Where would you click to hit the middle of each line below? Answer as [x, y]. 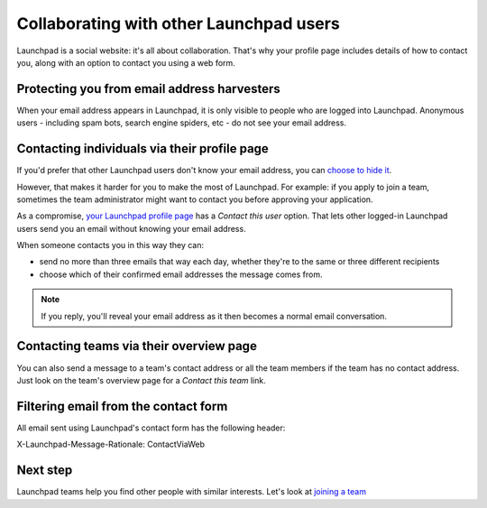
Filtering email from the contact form [122, 406]
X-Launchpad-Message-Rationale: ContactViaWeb [111, 444]
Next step [45, 471]
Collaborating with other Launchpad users [178, 23]
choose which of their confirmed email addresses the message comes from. [181, 274]
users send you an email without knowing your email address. [132, 228]
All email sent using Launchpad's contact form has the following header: [151, 428]
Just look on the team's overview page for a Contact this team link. [141, 380]
